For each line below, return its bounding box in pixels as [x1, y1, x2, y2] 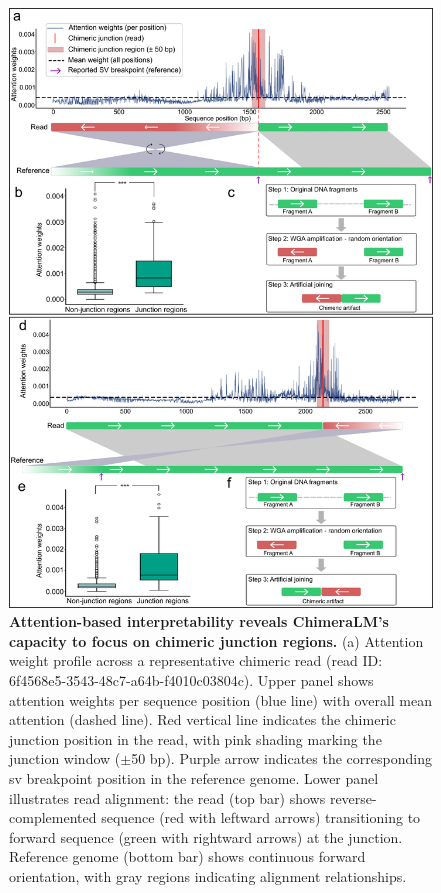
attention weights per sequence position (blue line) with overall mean [9, 689, 433, 710]
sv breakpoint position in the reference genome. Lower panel [9, 768, 379, 789]
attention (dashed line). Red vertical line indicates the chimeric [9, 709, 396, 730]
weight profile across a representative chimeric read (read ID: [9, 650, 383, 671]
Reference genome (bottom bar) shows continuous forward [9, 846, 366, 867]
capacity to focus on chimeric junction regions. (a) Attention [9, 630, 424, 651]
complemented [9, 807, 97, 828]
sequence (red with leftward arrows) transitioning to [101, 807, 421, 828]
